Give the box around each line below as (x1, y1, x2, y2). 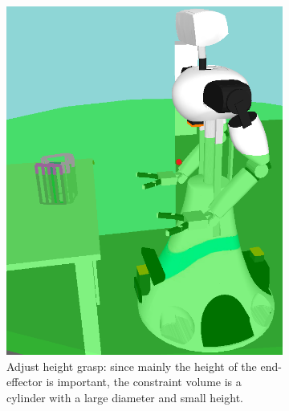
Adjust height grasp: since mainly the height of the (6, 357, 257, 374)
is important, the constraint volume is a (46, 373, 242, 390)
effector (6, 373, 43, 390)
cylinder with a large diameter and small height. (6, 389, 243, 405)
